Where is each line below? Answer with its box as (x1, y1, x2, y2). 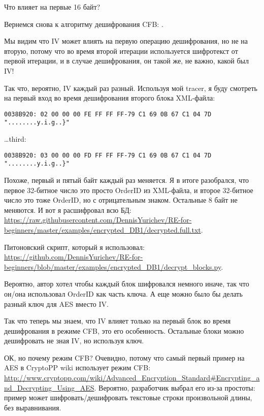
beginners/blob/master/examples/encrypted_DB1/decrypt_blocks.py (4, 261, 221, 272)
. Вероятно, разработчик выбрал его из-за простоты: (94, 382, 255, 393)
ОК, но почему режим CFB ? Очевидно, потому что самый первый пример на (4, 352, 245, 363)
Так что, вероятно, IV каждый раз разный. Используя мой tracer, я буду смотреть (4, 82, 257, 93)
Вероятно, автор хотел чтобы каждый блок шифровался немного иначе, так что (4, 278, 249, 289)
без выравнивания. (4, 402, 61, 412)
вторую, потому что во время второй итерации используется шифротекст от (4, 45, 238, 56)
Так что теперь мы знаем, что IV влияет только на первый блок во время (4, 315, 231, 326)
